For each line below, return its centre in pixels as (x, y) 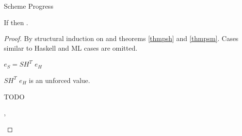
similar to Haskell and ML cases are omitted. (71, 48)
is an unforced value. (59, 80)
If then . (16, 22)
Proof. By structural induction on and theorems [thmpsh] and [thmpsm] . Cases (121, 38)
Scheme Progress (29, 6)
